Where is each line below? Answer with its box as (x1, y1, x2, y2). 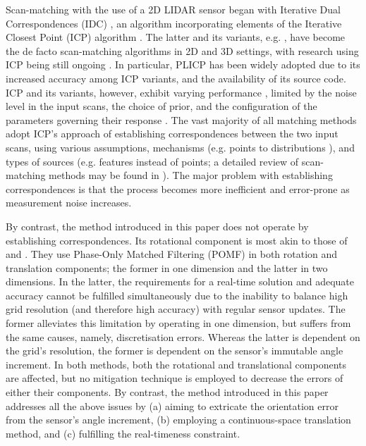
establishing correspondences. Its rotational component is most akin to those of (6, 233, 348, 247)
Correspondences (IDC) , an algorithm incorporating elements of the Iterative (6, 16, 342, 30)
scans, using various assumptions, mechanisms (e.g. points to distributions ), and (6, 140, 355, 154)
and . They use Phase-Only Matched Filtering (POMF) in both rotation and (6, 247, 338, 261)
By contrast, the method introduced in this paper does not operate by (6, 218, 309, 233)
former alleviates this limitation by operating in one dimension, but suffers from (6, 316, 351, 330)
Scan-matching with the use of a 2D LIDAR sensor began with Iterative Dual (6, 2, 341, 16)
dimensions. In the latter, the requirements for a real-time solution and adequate (6, 274, 355, 289)
